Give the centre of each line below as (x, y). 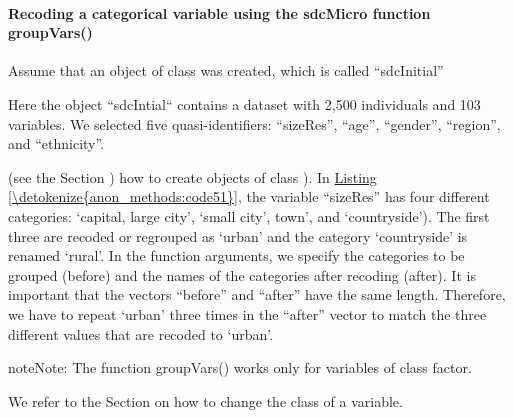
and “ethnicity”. (56, 143)
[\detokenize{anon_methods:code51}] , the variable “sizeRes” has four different (249, 196)
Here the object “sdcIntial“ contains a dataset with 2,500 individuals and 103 (244, 103)
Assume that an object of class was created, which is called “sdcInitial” (226, 70)
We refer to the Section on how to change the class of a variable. (205, 400)
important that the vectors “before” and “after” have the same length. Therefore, (257, 294)
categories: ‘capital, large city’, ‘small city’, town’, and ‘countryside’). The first (249, 215)
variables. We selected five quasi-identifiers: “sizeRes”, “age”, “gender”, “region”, (254, 123)
